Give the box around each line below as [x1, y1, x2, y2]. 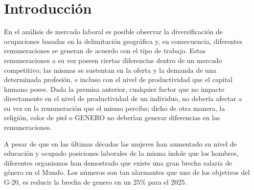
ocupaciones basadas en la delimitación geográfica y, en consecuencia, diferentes [4, 36, 242, 46]
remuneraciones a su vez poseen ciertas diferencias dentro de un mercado [4, 55, 222, 65]
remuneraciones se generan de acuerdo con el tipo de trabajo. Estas [4, 45, 206, 56]
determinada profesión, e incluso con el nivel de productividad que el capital [4, 74, 232, 84]
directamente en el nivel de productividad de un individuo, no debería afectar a [4, 93, 242, 104]
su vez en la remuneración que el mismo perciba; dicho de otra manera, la [4, 103, 225, 113]
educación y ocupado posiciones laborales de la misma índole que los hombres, [4, 148, 238, 158]
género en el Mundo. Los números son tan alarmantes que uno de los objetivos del [4, 167, 250, 177]
